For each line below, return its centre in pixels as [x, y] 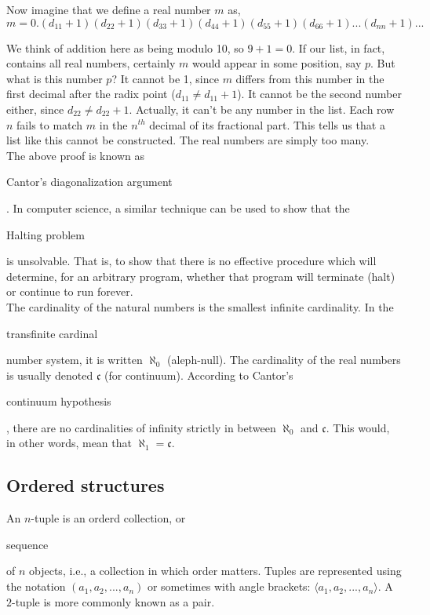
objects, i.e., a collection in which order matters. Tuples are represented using [215, 571]
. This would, [358, 427]
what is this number [55, 78]
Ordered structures [86, 485]
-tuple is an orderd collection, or [108, 518]
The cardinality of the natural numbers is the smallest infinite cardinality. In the [200, 306]
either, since [35, 109]
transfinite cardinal [52, 333]
